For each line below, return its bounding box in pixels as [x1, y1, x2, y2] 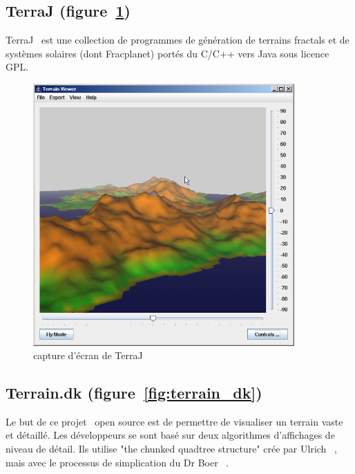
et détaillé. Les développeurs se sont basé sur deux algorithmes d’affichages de [6, 428, 335, 442]
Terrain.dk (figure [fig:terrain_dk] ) [6, 382, 262, 403]
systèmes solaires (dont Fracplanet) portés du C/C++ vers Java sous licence [6, 46, 329, 60]
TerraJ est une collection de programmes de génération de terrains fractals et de [6, 33, 349, 47]
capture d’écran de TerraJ [33, 348, 143, 363]
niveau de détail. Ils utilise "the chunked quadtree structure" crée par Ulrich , [6, 441, 337, 456]
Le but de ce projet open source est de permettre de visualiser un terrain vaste [6, 414, 343, 428]
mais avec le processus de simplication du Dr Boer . [6, 455, 229, 469]
